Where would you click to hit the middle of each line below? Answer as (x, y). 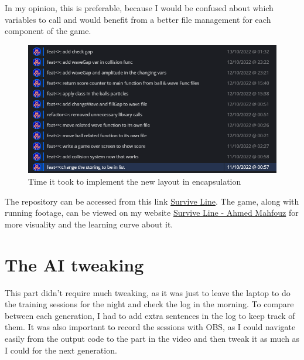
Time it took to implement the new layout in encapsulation (135, 181)
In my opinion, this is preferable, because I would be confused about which (139, 8)
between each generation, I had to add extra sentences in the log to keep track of (150, 315)
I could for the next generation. (61, 350)
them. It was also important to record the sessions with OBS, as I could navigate (150, 327)
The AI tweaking (74, 264)
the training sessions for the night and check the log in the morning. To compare (149, 304)
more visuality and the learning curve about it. (89, 224)
